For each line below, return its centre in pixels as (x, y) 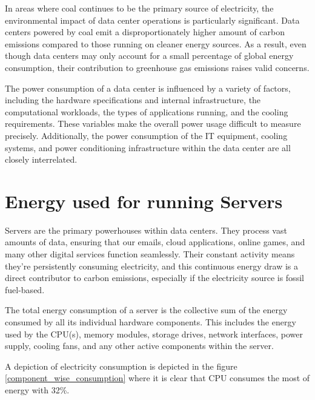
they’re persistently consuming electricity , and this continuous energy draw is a (152, 266)
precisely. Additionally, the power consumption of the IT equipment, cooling (146, 135)
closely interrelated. (41, 159)
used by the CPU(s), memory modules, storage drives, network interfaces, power (154, 334)
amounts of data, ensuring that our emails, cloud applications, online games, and (155, 242)
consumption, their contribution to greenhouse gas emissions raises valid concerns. (157, 67)
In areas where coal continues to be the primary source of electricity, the (139, 8)
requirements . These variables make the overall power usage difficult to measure (153, 124)
